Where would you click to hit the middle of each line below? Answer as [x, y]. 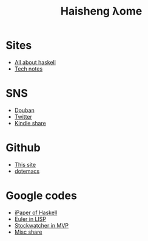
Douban [24, 110]
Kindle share [30, 123]
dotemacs [27, 171]
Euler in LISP [30, 219]
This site [25, 164]
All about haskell [35, 62]
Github [23, 148]
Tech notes [29, 69]
